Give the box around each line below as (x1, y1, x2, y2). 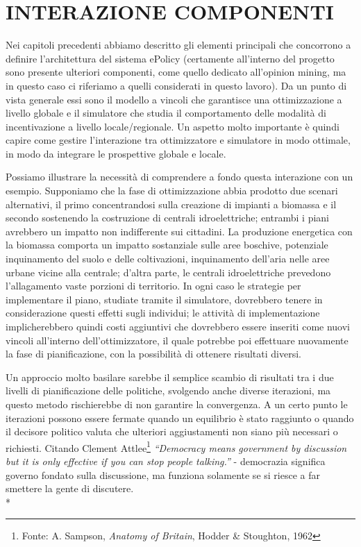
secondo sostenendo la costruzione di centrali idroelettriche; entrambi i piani (6, 210, 330, 225)
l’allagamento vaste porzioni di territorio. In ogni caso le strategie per (6, 278, 301, 293)
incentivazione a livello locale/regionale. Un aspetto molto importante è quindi (6, 119, 339, 133)
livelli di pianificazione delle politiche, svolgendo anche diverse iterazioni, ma (6, 383, 331, 398)
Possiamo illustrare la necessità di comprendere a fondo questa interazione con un (6, 169, 353, 184)
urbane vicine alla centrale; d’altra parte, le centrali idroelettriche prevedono (6, 264, 331, 279)
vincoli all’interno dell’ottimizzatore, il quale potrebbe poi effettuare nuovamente (6, 333, 349, 347)
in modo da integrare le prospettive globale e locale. (6, 146, 226, 160)
